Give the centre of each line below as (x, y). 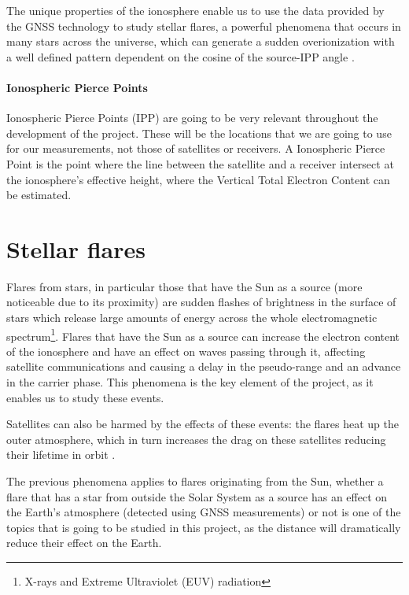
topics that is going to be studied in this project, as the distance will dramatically (204, 527)
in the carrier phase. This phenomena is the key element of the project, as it (190, 382)
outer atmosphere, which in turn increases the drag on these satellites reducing (196, 439)
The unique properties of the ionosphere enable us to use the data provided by (195, 10)
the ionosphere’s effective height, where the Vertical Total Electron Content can (198, 179)
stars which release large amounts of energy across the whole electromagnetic (192, 318)
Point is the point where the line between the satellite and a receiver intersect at (200, 163)
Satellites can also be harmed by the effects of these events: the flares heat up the (203, 424)
